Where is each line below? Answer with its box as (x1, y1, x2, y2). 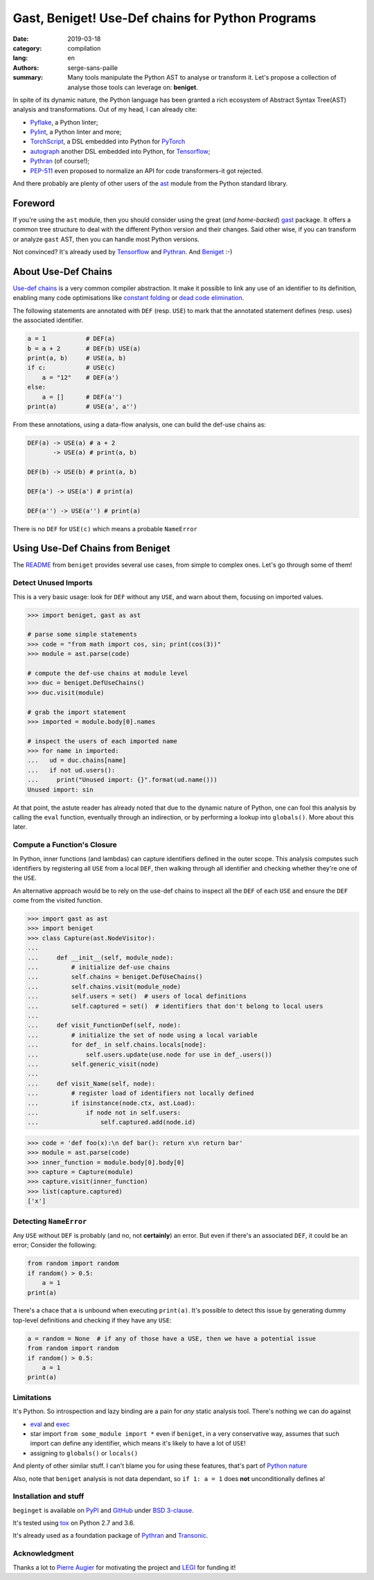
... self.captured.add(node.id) (27, 1119, 196, 1126)
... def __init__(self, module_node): (27, 953, 174, 961)
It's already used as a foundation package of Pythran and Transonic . (12, 1532, 208, 1540)
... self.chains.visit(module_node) (27, 982, 181, 991)
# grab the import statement (27, 708, 127, 716)
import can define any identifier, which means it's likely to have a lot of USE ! (30, 1439, 246, 1448)
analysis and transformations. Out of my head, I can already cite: (12, 105, 197, 114)
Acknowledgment (12, 1549, 74, 1559)
